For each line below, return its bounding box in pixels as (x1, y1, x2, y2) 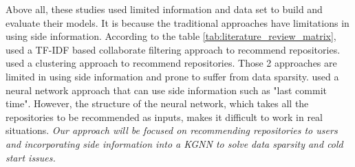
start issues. (6, 150, 56, 164)
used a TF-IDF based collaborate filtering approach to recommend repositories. (6, 42, 341, 56)
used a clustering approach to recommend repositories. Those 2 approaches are (6, 56, 337, 70)
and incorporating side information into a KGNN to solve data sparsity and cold (6, 136, 343, 151)
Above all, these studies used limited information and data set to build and (6, 2, 323, 16)
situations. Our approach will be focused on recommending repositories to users (6, 123, 338, 137)
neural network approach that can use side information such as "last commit (6, 82, 327, 97)
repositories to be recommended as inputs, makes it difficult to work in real (6, 109, 323, 124)
